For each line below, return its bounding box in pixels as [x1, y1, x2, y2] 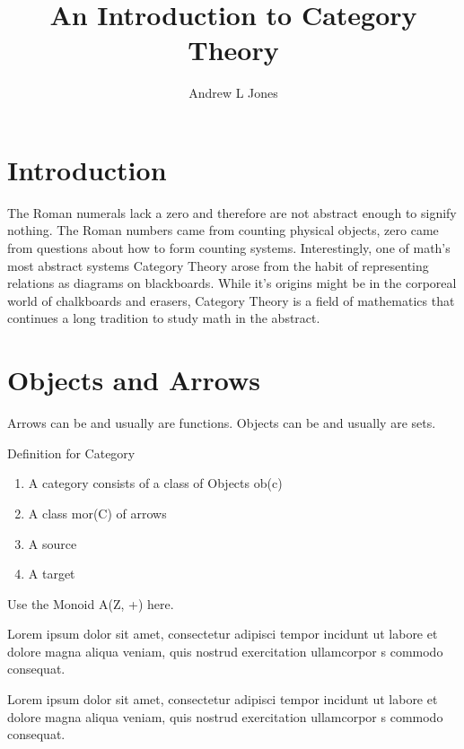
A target [28, 564, 75, 583]
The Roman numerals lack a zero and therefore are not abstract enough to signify [7, 203, 457, 222]
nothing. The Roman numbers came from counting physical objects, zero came [7, 221, 439, 240]
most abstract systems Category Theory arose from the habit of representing [7, 256, 429, 274]
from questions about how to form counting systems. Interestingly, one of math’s [7, 239, 451, 257]
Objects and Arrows [7, 361, 261, 398]
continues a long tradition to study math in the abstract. [7, 309, 320, 327]
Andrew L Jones [188, 83, 278, 102]
